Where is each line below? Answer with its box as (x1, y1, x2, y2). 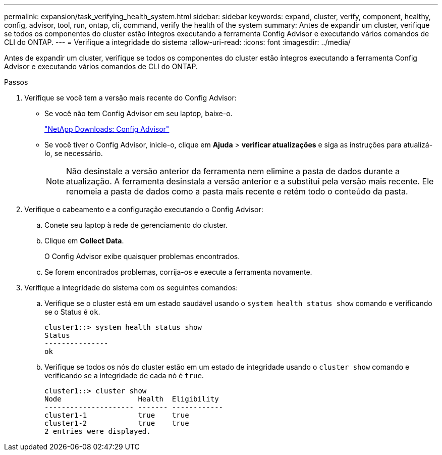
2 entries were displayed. (44, 427, 151, 435)
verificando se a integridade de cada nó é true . (44, 371, 204, 380)
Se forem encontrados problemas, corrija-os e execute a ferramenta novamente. (44, 268, 312, 276)
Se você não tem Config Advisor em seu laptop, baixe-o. (44, 109, 233, 118)
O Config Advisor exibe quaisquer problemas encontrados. (44, 252, 240, 261)
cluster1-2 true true (44, 419, 189, 427)
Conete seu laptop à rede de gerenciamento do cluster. (44, 221, 228, 229)
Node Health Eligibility (44, 395, 219, 403)
